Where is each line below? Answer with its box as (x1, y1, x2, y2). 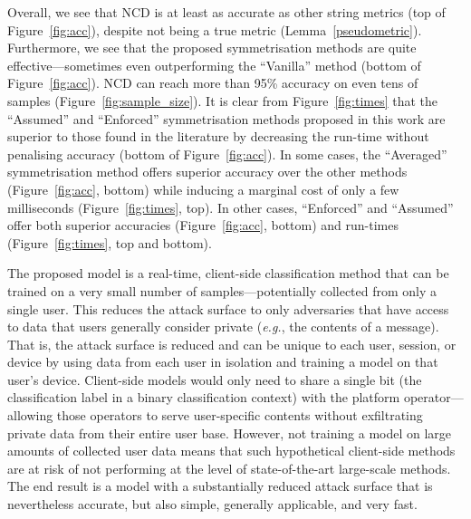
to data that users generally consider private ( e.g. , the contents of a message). (7, 317, 439, 336)
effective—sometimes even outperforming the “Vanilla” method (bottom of (7, 55, 421, 74)
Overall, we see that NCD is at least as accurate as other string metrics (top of (7, 3, 446, 21)
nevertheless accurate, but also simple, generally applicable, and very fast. (7, 495, 418, 514)
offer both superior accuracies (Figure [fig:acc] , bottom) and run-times (7, 216, 399, 235)
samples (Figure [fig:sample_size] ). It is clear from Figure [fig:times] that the (7, 91, 438, 110)
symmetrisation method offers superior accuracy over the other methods (7, 162, 408, 181)
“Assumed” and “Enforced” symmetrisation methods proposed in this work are (7, 109, 446, 128)
